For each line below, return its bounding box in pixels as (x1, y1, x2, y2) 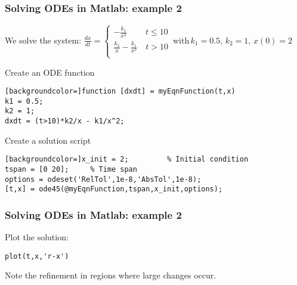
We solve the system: (5, 33, 82, 46)
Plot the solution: (5, 231, 69, 243)
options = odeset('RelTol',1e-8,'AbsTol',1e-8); (5, 175, 202, 184)
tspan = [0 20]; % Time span (5, 165, 137, 174)
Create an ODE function (5, 66, 95, 78)
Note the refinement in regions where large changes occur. (5, 269, 216, 281)
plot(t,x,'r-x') (5, 252, 69, 261)
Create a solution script (5, 134, 91, 146)
